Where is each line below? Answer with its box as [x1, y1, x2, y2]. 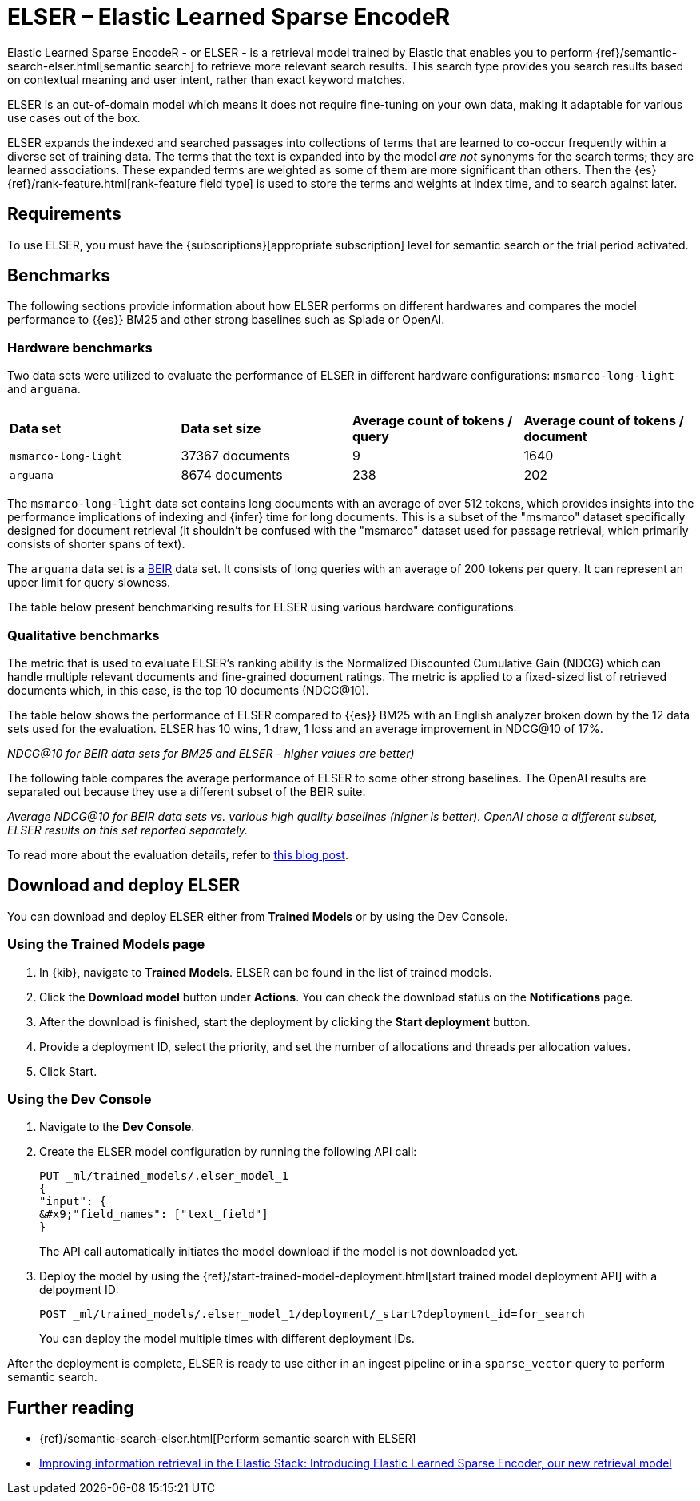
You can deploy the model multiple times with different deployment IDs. [39, 1332, 415, 1346]
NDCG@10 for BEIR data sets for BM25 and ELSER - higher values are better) [7, 746, 415, 760]
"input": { [39, 1195, 107, 1208]
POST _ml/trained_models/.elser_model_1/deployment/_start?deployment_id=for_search [39, 1308, 585, 1321]
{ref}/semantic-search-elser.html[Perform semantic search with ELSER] [39, 1431, 416, 1446]
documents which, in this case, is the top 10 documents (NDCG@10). [7, 683, 369, 697]
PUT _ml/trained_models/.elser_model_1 [39, 1169, 288, 1183]
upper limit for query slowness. [7, 575, 171, 590]
